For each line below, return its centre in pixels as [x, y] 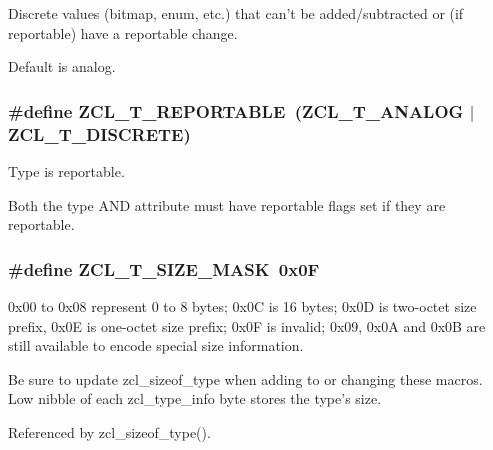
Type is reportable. [66, 171]
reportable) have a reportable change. [123, 32]
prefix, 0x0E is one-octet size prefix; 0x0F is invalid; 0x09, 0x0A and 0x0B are [247, 325]
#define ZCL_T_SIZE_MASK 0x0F [164, 268]
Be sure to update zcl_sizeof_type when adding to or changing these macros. [245, 378]
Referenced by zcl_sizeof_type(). [109, 431]
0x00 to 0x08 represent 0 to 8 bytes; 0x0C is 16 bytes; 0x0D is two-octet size [242, 306]
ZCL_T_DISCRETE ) [99, 133]
